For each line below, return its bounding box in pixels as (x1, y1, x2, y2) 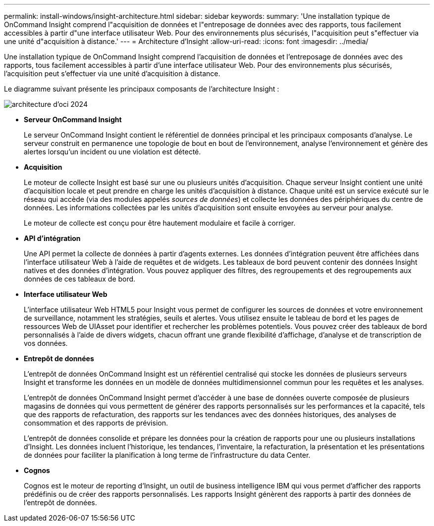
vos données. (24, 339, 68, 347)
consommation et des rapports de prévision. (24, 419, 168, 427)
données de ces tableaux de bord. (24, 275, 136, 283)
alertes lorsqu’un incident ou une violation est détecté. (24, 147, 201, 156)
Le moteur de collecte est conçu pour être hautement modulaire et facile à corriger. (24, 219, 296, 227)
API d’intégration (24, 234, 81, 242)
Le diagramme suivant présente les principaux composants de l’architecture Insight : (4, 85, 279, 93)
